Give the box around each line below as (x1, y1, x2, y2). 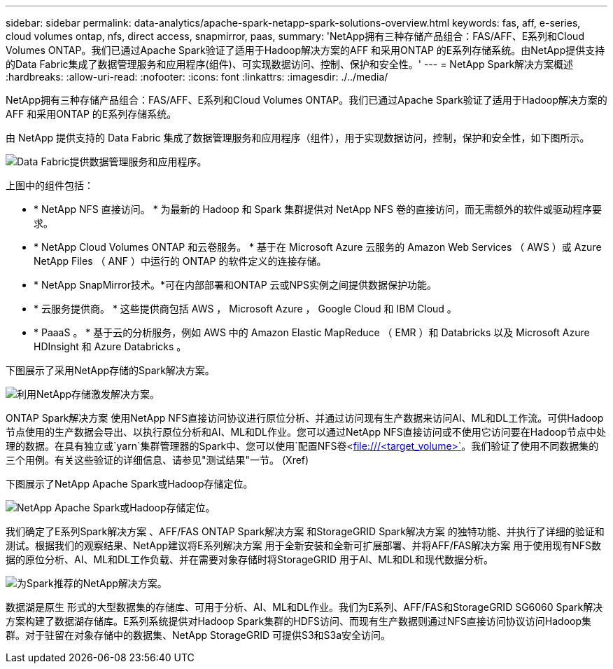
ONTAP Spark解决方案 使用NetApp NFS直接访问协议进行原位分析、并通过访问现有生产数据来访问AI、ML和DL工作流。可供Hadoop (6, 412, 604, 424)
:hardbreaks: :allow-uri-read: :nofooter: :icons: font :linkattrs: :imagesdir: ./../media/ (6, 71, 388, 83)
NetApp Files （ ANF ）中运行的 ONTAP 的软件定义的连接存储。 (34, 255, 327, 267)
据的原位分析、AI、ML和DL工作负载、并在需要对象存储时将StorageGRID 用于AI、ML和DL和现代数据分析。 (6, 553, 493, 565)
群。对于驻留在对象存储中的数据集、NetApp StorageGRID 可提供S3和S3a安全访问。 (6, 629, 391, 641)
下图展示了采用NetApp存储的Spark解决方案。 (6, 364, 215, 376)
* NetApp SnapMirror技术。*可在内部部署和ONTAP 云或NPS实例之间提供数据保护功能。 (34, 279, 437, 291)
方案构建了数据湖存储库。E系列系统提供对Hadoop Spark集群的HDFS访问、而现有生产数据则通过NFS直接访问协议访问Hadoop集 (6, 615, 592, 627)
